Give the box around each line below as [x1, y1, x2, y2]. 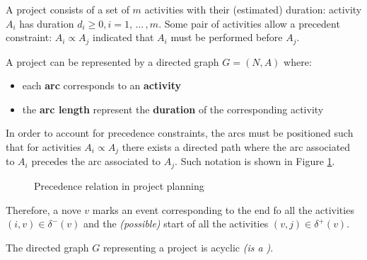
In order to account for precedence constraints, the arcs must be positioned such [6, 125, 354, 140]
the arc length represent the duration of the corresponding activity [22, 101, 324, 116]
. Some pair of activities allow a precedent [158, 16, 340, 30]
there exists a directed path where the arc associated [122, 140, 351, 154]
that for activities [6, 140, 81, 154]
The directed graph [6, 239, 89, 254]
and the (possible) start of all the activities [83, 216, 269, 231]
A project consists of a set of [6, 2, 129, 16]
